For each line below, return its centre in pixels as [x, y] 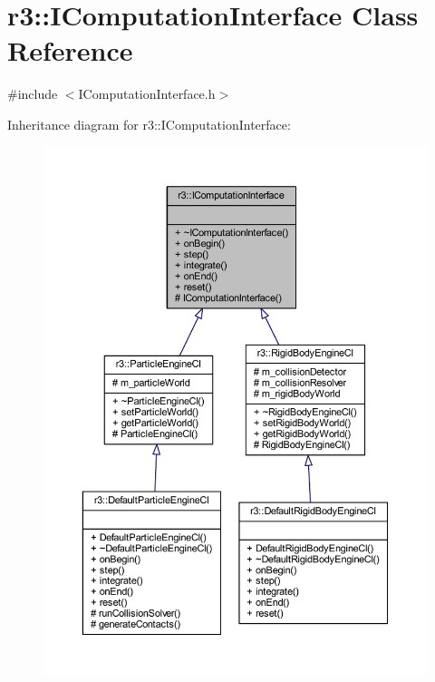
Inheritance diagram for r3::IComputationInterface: [149, 124]
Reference [70, 50]
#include [33, 94]
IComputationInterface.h [147, 94]
